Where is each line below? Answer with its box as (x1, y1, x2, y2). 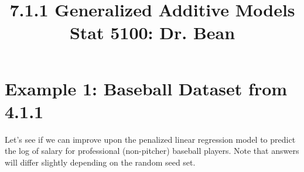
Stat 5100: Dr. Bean (69, 20, 235, 44)
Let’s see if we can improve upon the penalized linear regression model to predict (5, 133, 296, 145)
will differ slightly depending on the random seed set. (5, 156, 196, 168)
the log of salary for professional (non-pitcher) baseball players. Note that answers (5, 145, 299, 157)
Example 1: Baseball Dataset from (5, 76, 288, 100)
